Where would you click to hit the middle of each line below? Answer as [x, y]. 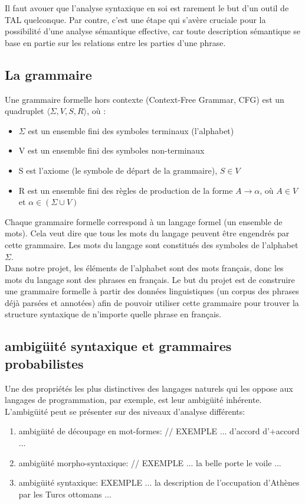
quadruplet [24, 111]
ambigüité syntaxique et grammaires [118, 346]
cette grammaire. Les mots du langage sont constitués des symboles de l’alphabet [152, 244]
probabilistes [44, 363]
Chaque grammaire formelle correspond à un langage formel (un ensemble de [144, 221]
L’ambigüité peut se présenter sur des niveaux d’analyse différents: [125, 411]
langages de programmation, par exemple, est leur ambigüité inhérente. [133, 400]
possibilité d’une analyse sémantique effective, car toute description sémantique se [153, 31]
